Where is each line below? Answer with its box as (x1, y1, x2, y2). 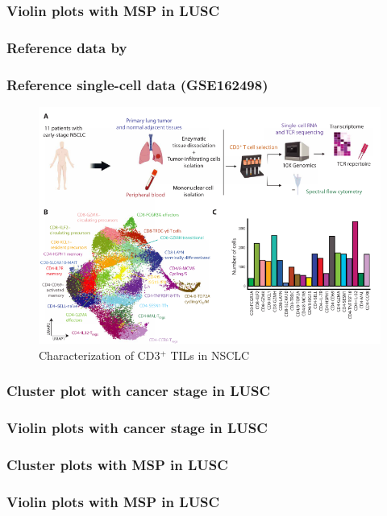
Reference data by (6, 37, 127, 57)
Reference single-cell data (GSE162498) (6, 74, 268, 94)
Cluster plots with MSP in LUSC (6, 455, 228, 475)
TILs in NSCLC (170, 346, 250, 363)
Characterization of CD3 (39, 346, 160, 363)
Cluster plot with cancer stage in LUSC (6, 381, 271, 401)
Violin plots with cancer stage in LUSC (6, 418, 268, 438)
